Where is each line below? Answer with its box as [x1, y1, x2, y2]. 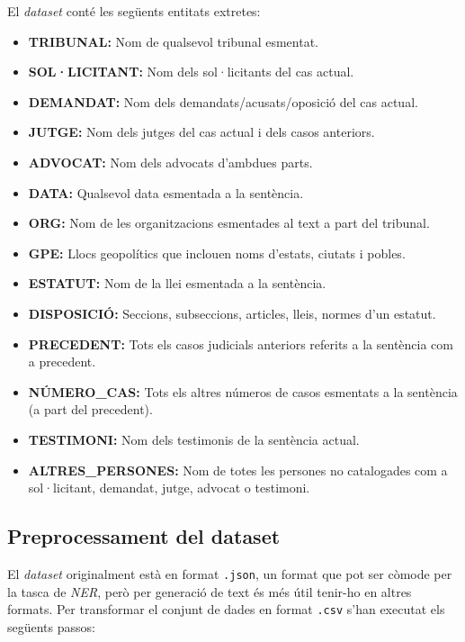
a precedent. [28, 352, 96, 371]
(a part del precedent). [28, 400, 153, 419]
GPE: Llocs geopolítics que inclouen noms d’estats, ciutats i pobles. [28, 243, 406, 262]
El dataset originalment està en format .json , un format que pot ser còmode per [7, 564, 452, 583]
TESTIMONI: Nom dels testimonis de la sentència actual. [28, 430, 360, 448]
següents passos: [7, 617, 95, 636]
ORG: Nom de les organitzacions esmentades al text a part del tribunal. [28, 213, 430, 232]
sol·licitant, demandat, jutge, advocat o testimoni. [28, 478, 310, 497]
